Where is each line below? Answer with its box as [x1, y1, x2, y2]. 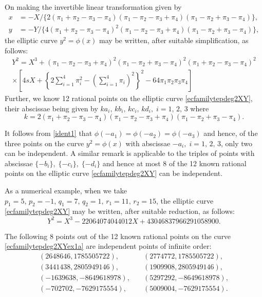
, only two [221, 137, 253, 148]
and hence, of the [203, 128, 258, 138]
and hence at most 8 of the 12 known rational [102, 157, 247, 168]
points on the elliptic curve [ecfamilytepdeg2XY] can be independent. [5, 168, 223, 179]
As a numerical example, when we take [5, 185, 127, 196]
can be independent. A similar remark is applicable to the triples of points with [5, 148, 255, 159]
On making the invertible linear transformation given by [5, 2, 182, 12]
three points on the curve [5, 137, 84, 148]
